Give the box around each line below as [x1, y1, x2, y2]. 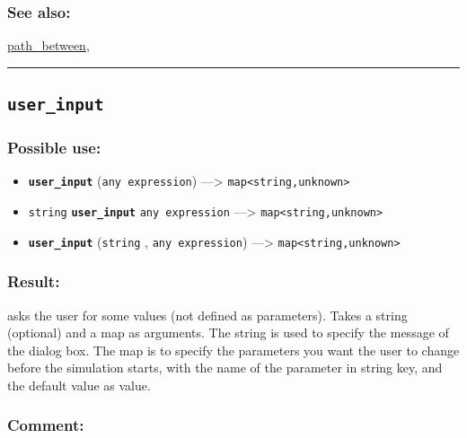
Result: [7, 270, 60, 293]
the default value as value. [7, 375, 151, 394]
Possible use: [7, 136, 101, 159]
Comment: [7, 414, 84, 436]
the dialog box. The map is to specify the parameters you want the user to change [7, 340, 460, 359]
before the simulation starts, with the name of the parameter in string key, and [7, 358, 443, 377]
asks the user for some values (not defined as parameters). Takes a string [7, 305, 408, 324]
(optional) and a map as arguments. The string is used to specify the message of [7, 323, 449, 342]
